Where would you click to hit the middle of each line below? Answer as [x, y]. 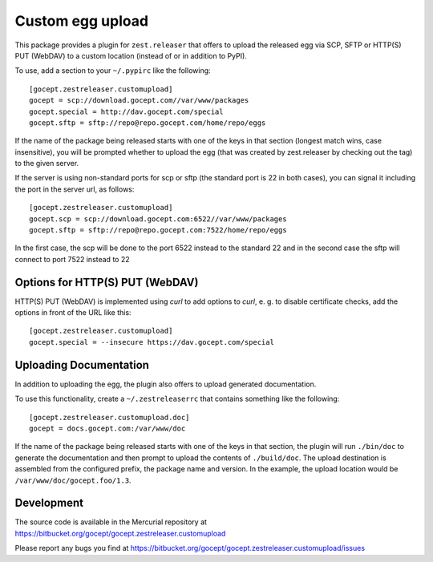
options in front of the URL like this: [73, 313]
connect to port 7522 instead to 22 [72, 259]
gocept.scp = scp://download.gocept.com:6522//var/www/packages [158, 219]
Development [49, 503]
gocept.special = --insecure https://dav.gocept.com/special [152, 342]
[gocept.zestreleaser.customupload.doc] [109, 417]
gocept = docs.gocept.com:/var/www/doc [107, 428]
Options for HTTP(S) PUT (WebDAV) [107, 282]
